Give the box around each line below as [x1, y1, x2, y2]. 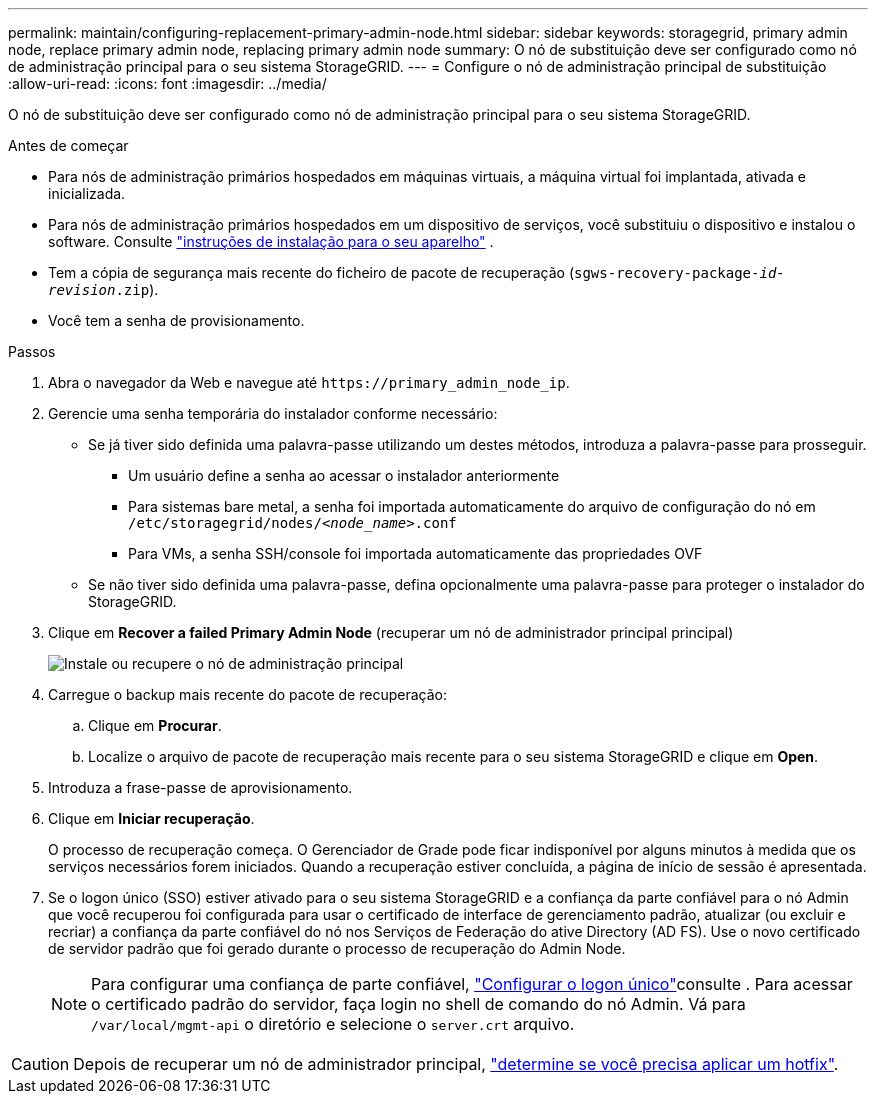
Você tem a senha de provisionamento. [48, 312, 305, 329]
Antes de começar [8, 137, 129, 154]
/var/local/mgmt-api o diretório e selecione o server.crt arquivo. [91, 1014, 575, 1034]
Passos [8, 343, 56, 360]
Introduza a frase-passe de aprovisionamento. [48, 779, 353, 796]
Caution [11, 1054, 70, 1074]
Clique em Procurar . [88, 717, 222, 734]
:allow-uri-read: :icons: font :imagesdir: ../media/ [8, 75, 327, 92]
